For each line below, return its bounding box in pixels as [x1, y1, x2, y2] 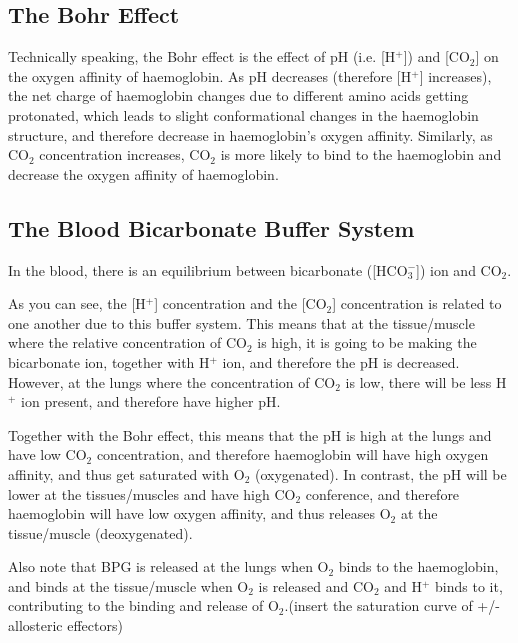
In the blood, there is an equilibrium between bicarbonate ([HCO [8, 259, 408, 280]
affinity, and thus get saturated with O [8, 463, 245, 484]
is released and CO [258, 575, 374, 596]
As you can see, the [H [8, 293, 146, 314]
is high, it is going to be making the [257, 332, 477, 353]
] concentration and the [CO [154, 293, 327, 314]
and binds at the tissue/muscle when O [8, 575, 249, 596]
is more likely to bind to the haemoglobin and [220, 144, 502, 165]
